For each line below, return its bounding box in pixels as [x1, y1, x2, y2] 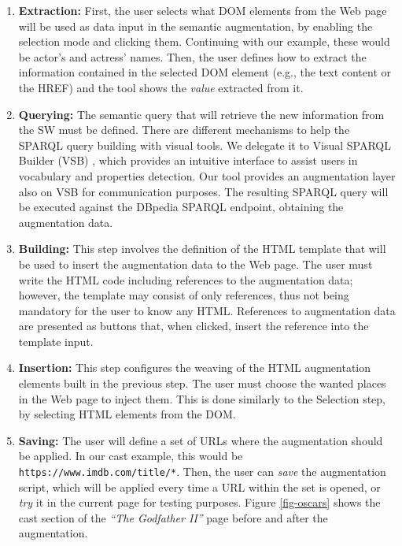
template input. [18, 332, 94, 349]
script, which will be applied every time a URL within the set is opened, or [18, 478, 381, 495]
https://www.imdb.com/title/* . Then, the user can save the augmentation [18, 463, 386, 480]
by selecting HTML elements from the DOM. [18, 406, 236, 422]
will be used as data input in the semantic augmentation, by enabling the [18, 17, 373, 34]
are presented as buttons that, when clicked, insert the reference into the [18, 318, 369, 334]
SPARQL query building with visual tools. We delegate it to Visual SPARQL [18, 136, 392, 153]
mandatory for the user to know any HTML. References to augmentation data [18, 302, 396, 318]
